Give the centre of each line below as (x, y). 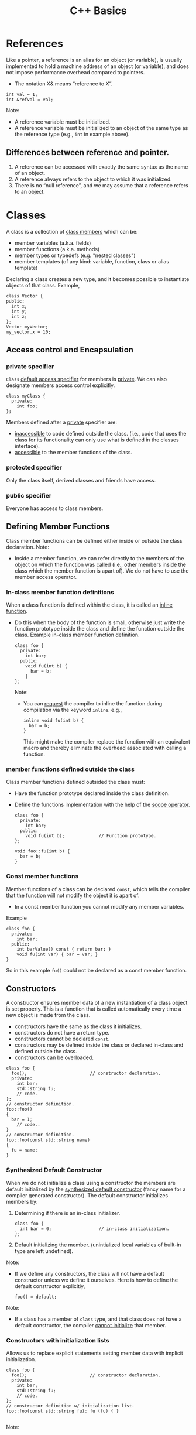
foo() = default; (36, 1297)
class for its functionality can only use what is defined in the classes (97, 440)
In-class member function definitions (60, 592)
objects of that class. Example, (43, 285)
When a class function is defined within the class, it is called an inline (89, 605)
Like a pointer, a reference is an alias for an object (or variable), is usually (94, 60)
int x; (19, 306)
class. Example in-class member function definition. (77, 635)
